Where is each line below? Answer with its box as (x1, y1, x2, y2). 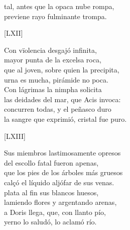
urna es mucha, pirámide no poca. (4, 74, 108, 85)
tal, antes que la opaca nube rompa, (4, 1, 114, 11)
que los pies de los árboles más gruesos (4, 167, 123, 178)
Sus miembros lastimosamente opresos (4, 147, 121, 158)
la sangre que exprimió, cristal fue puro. (4, 113, 127, 124)
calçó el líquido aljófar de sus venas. (4, 177, 114, 187)
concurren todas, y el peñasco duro (4, 104, 111, 114)
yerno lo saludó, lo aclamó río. (4, 216, 97, 227)
